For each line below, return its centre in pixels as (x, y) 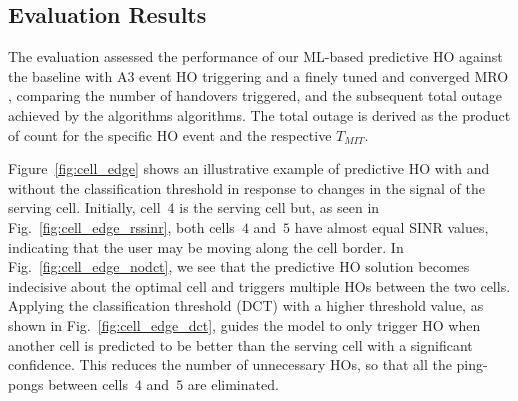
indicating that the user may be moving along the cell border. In (206, 246)
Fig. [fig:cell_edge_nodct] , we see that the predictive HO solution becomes (239, 266)
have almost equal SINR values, (391, 226)
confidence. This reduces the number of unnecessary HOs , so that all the (230, 364)
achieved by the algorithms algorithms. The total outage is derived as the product (259, 114)
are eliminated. (233, 383)
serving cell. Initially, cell (84, 207)
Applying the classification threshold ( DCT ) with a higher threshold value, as (246, 305)
